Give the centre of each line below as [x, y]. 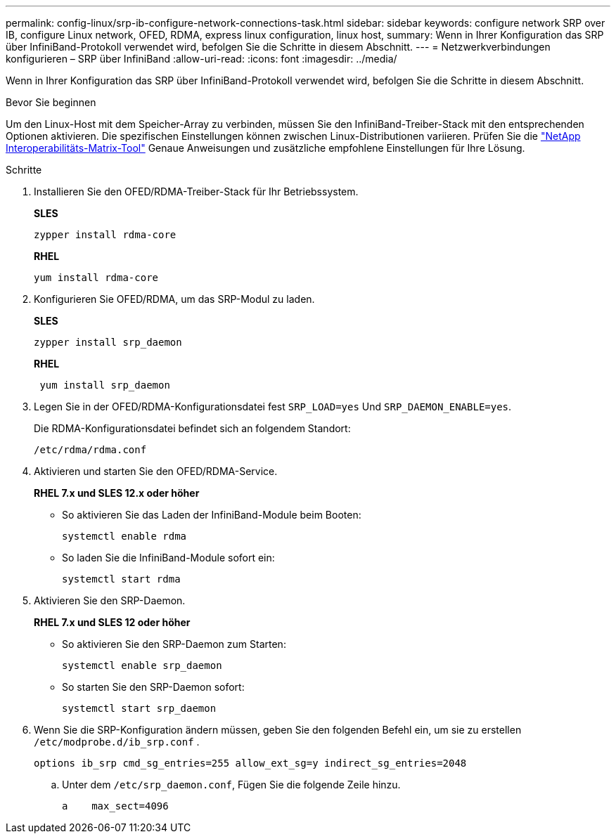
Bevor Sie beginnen [51, 102]
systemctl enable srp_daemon [142, 665]
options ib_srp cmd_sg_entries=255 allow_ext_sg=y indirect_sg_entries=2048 [250, 763]
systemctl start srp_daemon [139, 708]
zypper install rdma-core [105, 235]
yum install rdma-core [96, 278]
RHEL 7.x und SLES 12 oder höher [112, 622]
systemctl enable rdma [124, 536]
